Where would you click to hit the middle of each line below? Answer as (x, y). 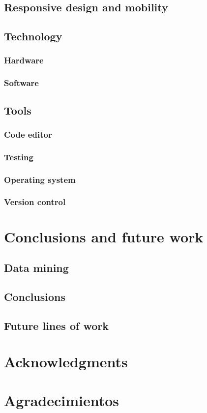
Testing (19, 157)
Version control (35, 202)
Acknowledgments (66, 362)
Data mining (36, 268)
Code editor (28, 134)
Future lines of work (56, 325)
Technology (33, 36)
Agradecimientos (62, 400)
